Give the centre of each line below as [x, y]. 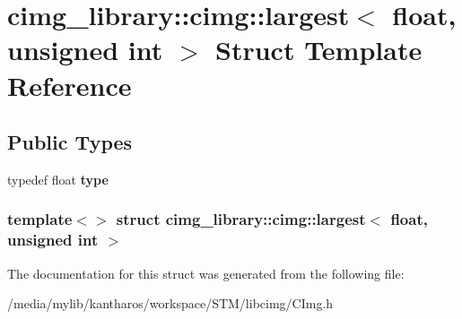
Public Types [70, 142]
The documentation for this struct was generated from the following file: [206, 273]
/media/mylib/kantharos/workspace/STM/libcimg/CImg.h [170, 303]
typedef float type [58, 179]
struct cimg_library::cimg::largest [241, 219]
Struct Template [319, 50]
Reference [70, 85]
